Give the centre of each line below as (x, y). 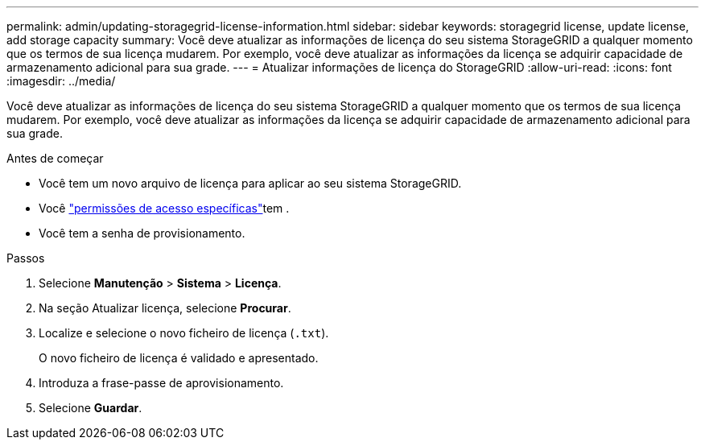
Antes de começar (55, 158)
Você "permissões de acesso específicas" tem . (164, 208)
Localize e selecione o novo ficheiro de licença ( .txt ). (184, 333)
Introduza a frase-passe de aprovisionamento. (161, 383)
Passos (26, 258)
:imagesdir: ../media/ (61, 81)
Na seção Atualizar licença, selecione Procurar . (165, 308)
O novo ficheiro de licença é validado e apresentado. (179, 358)
